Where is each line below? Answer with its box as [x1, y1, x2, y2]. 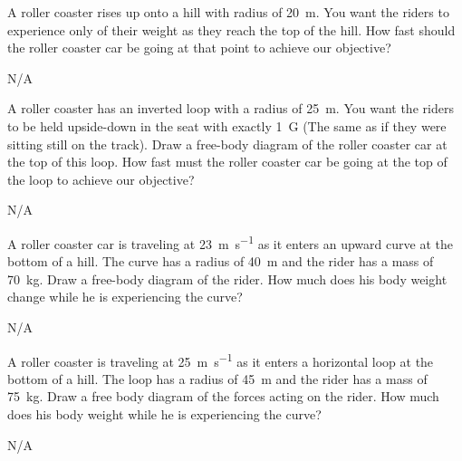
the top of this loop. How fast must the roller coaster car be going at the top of [7, 152, 448, 171]
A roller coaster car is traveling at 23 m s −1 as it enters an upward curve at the [7, 231, 453, 253]
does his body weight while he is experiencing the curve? [7, 405, 322, 423]
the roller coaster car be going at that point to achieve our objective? [7, 38, 391, 57]
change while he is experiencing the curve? [7, 287, 243, 306]
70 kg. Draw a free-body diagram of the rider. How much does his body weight [7, 269, 448, 288]
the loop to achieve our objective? [7, 169, 195, 188]
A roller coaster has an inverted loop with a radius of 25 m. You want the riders [7, 99, 454, 118]
